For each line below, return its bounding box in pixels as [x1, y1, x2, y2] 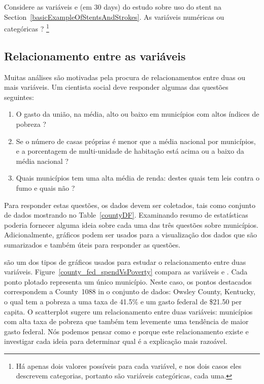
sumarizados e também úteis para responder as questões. [4, 239, 181, 250]
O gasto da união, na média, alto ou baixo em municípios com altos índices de [16, 109, 259, 119]
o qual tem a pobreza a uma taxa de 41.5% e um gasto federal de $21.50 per [4, 296, 242, 306]
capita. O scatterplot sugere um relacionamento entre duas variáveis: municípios [4, 306, 253, 317]
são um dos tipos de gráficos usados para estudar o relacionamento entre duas [4, 256, 246, 267]
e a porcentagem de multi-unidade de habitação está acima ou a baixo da [16, 146, 244, 156]
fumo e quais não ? [16, 182, 75, 193]
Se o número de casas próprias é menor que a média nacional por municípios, [16, 135, 256, 146]
